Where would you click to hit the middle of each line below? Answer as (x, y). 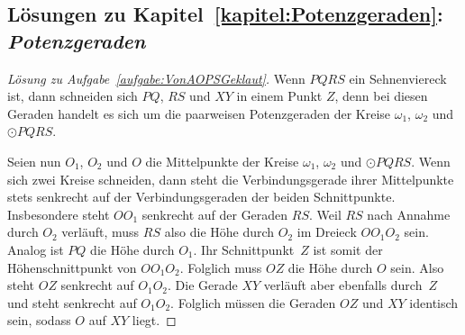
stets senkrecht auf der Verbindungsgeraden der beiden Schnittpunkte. (201, 197)
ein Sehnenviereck (398, 78)
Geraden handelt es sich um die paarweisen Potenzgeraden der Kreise (199, 113)
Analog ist (36, 249)
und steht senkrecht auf (72, 302)
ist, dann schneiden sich (73, 96)
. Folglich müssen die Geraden (253, 302)
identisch (434, 302)
